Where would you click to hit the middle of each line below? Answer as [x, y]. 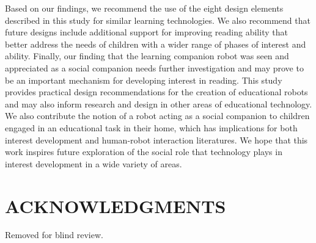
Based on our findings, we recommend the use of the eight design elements [144, 8]
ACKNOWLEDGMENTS [116, 205]
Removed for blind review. [54, 235]
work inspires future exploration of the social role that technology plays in [144, 152]
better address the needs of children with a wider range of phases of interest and [156, 44]
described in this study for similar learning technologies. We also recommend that [158, 20]
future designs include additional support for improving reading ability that [146, 32]
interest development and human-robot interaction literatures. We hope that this [156, 140]
